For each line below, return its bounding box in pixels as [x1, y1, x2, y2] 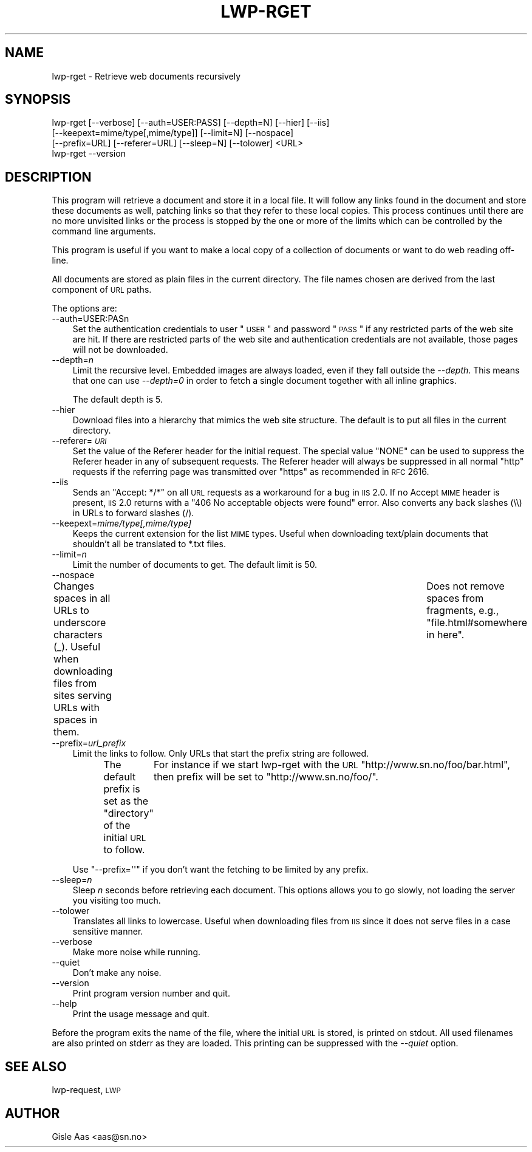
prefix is [103, 783, 140, 796]
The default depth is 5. [72, 394, 163, 405]
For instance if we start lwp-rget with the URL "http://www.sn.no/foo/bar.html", [154, 758, 510, 771]
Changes [53, 580, 95, 593]
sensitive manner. [72, 926, 143, 937]
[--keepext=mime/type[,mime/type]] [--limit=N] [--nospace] [52, 128, 294, 138]
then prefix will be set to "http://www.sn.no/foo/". [154, 771, 378, 783]
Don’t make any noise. [72, 967, 162, 978]
